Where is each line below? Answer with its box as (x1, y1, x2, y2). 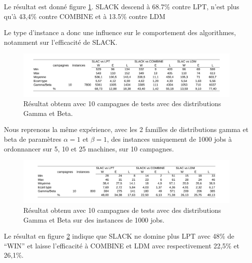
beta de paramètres (4, 133, 61, 144)
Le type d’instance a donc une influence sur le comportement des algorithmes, (4, 27, 236, 38)
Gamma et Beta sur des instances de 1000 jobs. (23, 214, 164, 225)
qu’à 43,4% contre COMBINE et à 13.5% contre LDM (4, 11, 165, 21)
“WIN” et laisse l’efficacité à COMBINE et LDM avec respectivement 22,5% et (4, 240, 239, 250)
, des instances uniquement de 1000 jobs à (107, 133, 232, 144)
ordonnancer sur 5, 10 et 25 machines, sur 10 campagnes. (4, 143, 174, 153)
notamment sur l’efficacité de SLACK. (4, 37, 118, 47)
